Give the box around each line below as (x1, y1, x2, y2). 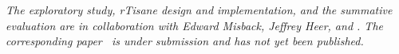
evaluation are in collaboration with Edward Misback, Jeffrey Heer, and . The (6, 17, 383, 33)
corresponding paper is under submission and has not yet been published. (6, 33, 364, 49)
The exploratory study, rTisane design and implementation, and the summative (6, 2, 393, 17)
